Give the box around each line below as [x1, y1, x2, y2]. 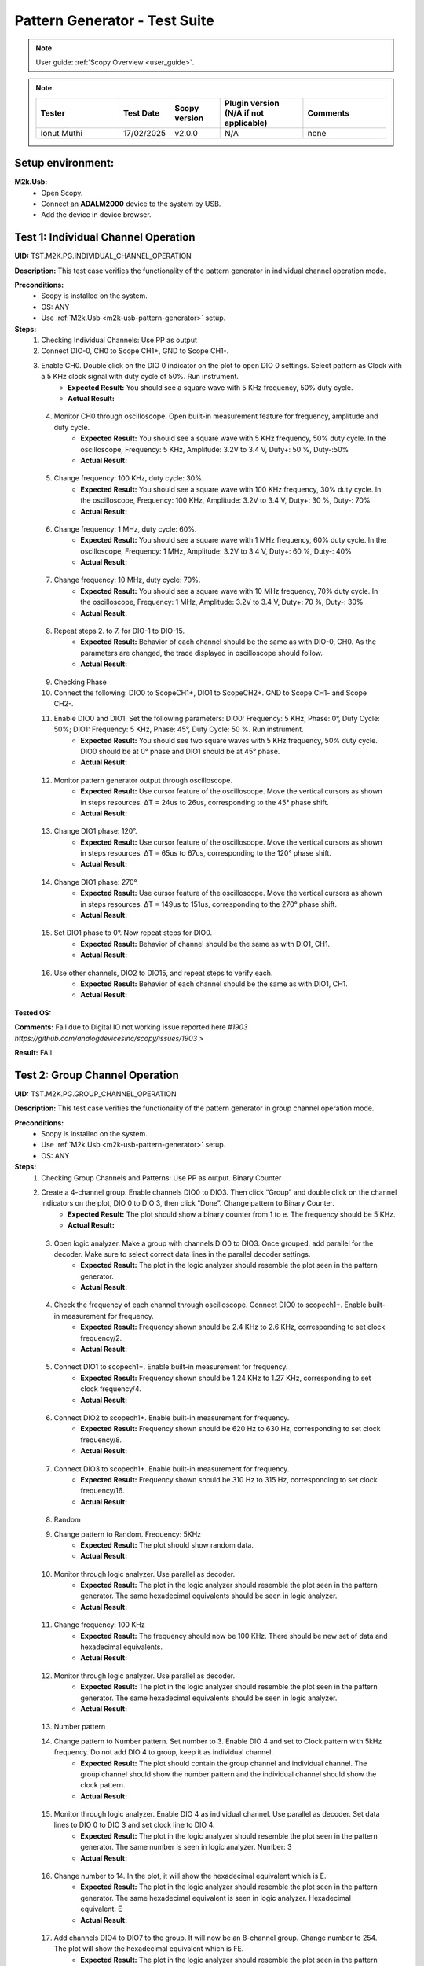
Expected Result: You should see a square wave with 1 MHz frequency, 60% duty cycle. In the [80, 536, 387, 545]
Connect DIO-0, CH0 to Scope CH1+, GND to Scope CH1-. [41, 346, 229, 355]
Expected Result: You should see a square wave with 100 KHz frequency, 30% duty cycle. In [80, 484, 382, 494]
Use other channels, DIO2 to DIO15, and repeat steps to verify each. [53, 968, 273, 977]
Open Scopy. [41, 188, 83, 197]
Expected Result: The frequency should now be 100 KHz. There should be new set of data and [80, 1631, 388, 1640]
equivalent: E [80, 1904, 122, 1914]
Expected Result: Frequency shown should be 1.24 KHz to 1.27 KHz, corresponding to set [80, 1373, 371, 1382]
